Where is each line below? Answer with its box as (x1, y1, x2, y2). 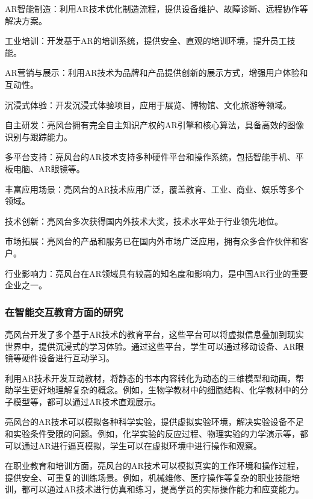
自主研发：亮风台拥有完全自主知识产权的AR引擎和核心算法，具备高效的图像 (5, 119, 304, 131)
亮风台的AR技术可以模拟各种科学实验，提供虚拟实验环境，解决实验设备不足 (5, 415, 304, 428)
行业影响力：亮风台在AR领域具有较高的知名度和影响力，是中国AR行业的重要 (5, 267, 308, 279)
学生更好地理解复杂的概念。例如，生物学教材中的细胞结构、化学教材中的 (13, 383, 300, 396)
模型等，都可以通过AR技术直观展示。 (13, 395, 161, 408)
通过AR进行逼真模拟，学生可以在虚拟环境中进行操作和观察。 (21, 439, 262, 451)
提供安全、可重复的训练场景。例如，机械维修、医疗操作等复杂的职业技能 (5, 471, 291, 483)
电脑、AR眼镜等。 (13, 162, 85, 175)
